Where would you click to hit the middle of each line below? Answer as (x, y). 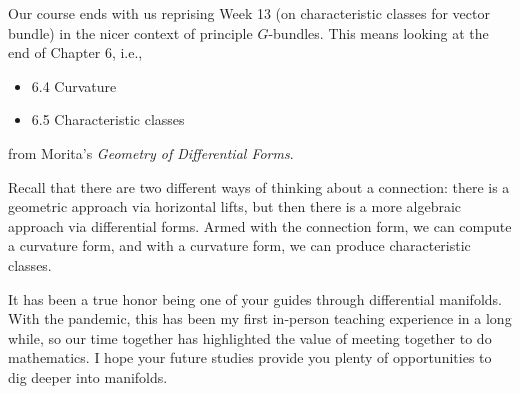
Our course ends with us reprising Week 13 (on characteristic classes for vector (249, 13)
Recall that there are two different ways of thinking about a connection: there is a (259, 186)
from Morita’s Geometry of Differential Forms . (151, 152)
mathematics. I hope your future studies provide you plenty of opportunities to (250, 357)
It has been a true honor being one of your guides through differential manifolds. (255, 298)
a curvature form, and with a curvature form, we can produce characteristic (239, 245)
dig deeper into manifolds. (88, 376)
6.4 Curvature (74, 85)
